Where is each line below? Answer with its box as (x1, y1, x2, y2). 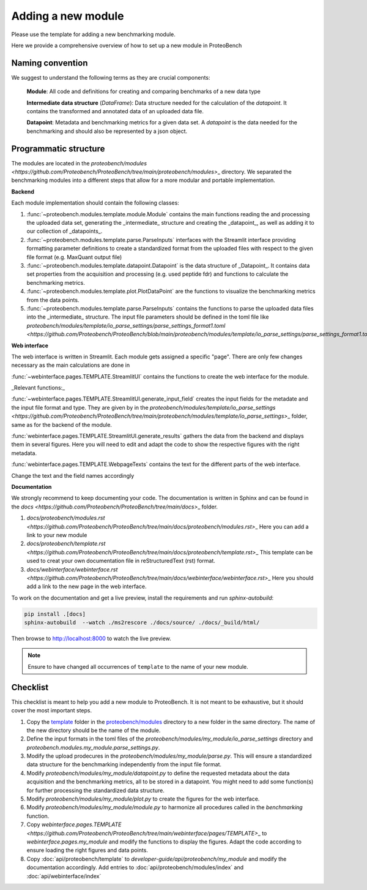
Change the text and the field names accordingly (11, 472, 135, 479)
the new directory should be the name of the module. (26, 726, 161, 734)
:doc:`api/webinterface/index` (26, 872, 102, 880)
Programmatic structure (11, 143, 105, 154)
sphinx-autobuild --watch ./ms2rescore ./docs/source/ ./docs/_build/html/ (24, 619, 260, 626)
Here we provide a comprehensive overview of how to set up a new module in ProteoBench (11, 42, 242, 49)
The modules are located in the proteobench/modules (11, 159, 147, 167)
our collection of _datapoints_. (26, 227, 103, 235)
